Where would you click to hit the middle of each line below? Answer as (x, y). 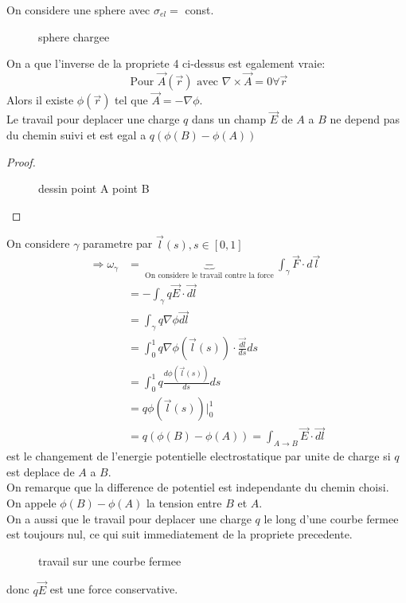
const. (199, 10)
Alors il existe (40, 100)
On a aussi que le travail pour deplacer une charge (129, 518)
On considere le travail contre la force (209, 276)
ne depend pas (365, 119)
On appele (31, 503)
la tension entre (184, 503)
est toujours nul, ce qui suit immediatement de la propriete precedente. (180, 534)
